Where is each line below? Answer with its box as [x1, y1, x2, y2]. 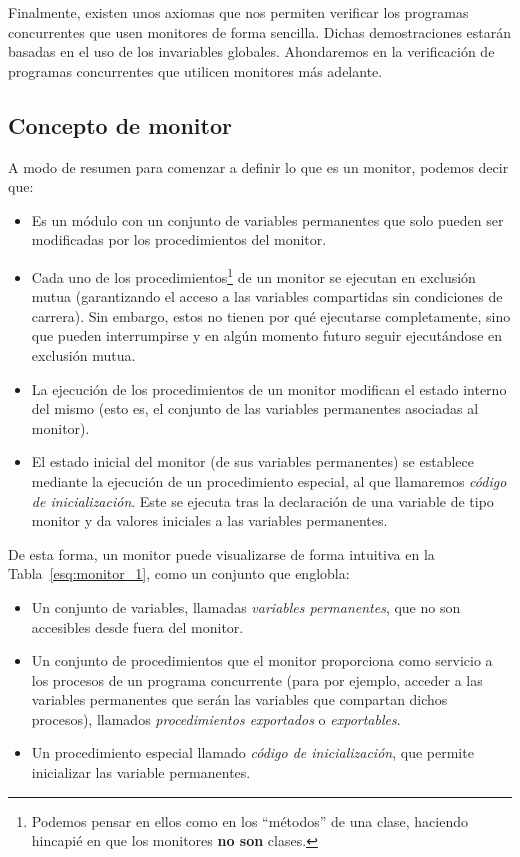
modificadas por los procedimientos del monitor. [31, 229, 327, 250]
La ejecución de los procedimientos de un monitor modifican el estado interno [31, 378, 507, 399]
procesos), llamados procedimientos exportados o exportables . [31, 708, 401, 729]
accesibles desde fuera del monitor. [31, 616, 244, 637]
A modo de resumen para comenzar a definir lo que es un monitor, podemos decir [8, 156, 509, 177]
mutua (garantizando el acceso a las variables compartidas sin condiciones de [31, 286, 503, 307]
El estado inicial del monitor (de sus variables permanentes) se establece [31, 451, 474, 472]
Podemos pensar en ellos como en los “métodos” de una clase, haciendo [31, 810, 468, 831]
